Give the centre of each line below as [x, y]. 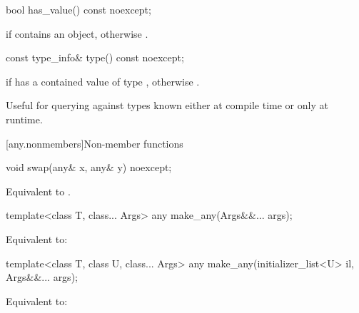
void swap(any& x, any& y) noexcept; [89, 167]
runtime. [24, 119]
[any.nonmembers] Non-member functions [95, 143]
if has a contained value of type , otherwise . [103, 81]
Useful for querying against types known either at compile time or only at [167, 105]
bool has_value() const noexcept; [79, 9]
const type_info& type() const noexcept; [95, 57]
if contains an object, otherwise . [77, 33]
